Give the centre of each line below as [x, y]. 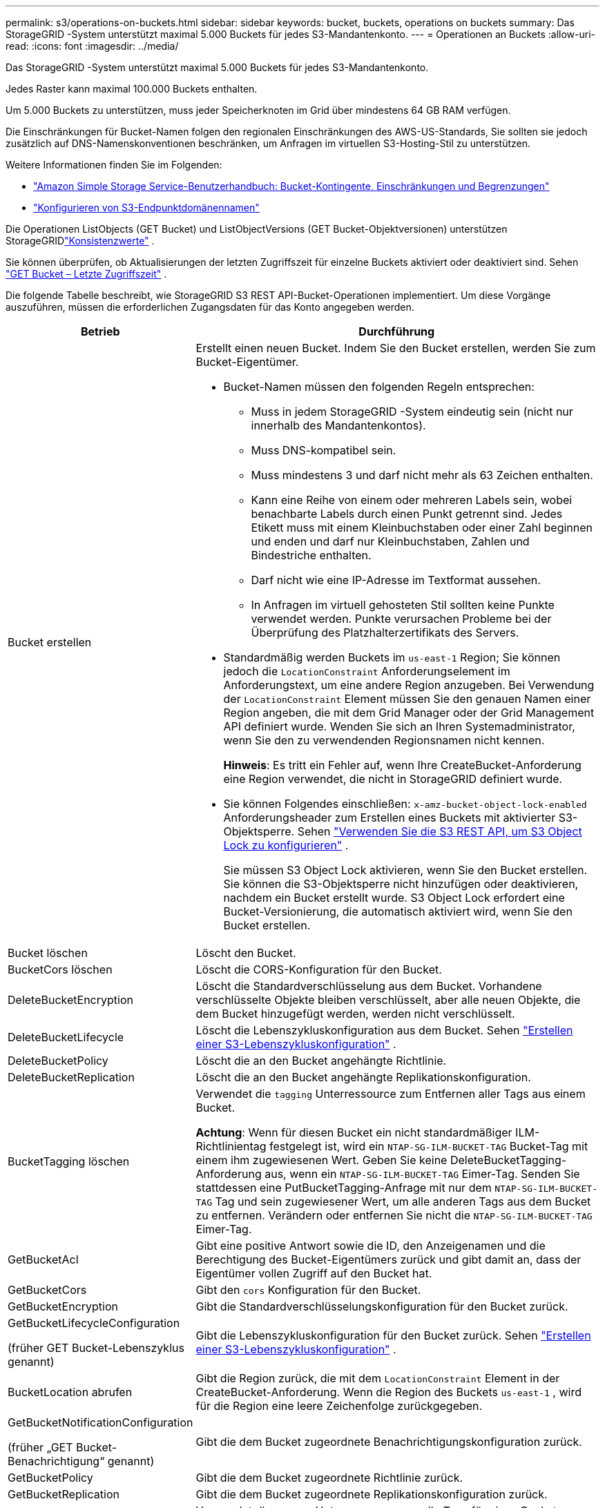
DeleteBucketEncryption [70, 1000]
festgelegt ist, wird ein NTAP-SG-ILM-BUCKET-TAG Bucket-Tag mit [429, 1146]
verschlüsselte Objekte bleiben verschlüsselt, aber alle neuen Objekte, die [388, 1000]
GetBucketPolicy [50, 1478]
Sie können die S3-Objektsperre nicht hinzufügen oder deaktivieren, [401, 884]
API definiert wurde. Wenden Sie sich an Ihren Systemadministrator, [399, 726]
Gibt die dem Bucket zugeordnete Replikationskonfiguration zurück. [372, 1494]
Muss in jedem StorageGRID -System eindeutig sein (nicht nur [412, 412]
